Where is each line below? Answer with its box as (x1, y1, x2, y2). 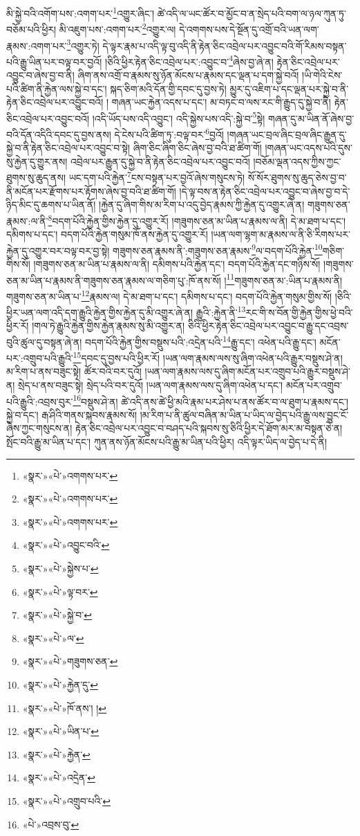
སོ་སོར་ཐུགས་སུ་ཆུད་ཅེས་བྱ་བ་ (247, 170, 347, 185)
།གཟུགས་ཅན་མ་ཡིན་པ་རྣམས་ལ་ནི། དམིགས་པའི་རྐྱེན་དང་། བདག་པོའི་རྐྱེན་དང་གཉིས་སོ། (33, 257, 321, 271)
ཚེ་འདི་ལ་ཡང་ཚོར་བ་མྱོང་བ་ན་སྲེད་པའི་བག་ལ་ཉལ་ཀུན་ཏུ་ (157, 6, 346, 20)
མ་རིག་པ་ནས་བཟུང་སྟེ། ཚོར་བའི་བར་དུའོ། (6, 364, 142, 379)
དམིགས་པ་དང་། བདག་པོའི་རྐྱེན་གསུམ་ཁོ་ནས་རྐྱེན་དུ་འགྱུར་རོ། (6, 227, 208, 242)
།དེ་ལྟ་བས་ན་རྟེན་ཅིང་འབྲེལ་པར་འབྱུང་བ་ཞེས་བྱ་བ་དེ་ (179, 183, 350, 198)
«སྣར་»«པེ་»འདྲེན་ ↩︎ (22, 770, 95, 785)
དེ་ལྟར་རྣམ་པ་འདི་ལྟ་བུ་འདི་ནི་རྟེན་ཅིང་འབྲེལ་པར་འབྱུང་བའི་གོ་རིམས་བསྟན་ (102, 38, 347, 53)
